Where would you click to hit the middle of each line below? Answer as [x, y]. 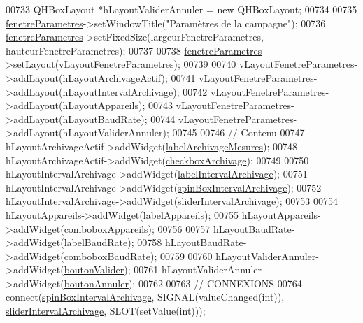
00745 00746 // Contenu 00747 [239, 132]
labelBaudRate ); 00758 [113, 242]
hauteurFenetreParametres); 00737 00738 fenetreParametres [134, 50]
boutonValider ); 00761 [111, 270]
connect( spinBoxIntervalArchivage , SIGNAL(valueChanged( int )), [145, 297]
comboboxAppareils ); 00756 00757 [137, 228]
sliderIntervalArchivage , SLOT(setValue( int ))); [106, 311]
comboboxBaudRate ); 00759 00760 [138, 256]
